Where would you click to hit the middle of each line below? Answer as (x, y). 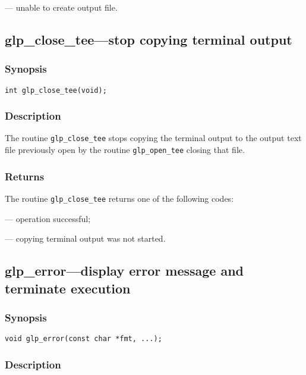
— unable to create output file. (61, 7)
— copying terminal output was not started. (85, 238)
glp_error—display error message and (124, 271)
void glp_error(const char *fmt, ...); (83, 339)
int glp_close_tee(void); (56, 90)
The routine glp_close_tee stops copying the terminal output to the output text (153, 138)
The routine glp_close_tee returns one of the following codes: (119, 198)
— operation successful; (48, 218)
